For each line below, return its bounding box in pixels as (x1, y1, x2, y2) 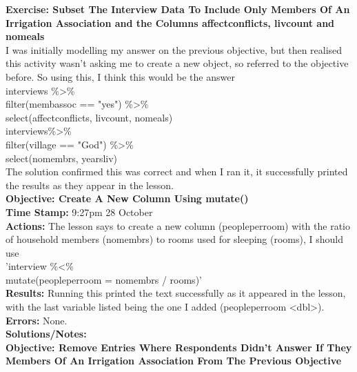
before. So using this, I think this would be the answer (6, 69, 235, 84)
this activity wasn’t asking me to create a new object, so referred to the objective (6, 56, 349, 70)
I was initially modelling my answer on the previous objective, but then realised (6, 42, 343, 57)
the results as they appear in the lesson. (6, 177, 174, 192)
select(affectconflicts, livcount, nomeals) (6, 110, 173, 124)
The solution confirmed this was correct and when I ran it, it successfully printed (6, 164, 348, 179)
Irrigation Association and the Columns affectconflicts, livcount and (6, 15, 335, 30)
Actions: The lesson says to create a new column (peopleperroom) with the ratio (6, 218, 351, 233)
